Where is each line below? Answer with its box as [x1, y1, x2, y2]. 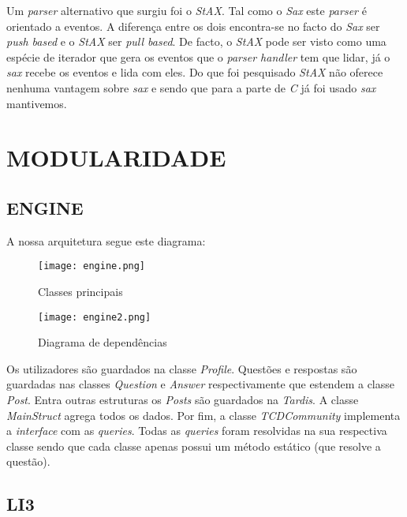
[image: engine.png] [38, 260, 146, 272]
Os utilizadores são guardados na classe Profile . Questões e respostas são [6, 360, 357, 377]
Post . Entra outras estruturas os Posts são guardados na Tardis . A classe [6, 391, 359, 408]
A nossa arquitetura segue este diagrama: [6, 232, 206, 249]
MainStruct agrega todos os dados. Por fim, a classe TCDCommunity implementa [6, 406, 401, 423]
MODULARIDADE [6, 141, 226, 174]
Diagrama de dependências [38, 334, 167, 350]
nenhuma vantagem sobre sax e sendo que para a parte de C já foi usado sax [6, 79, 376, 96]
